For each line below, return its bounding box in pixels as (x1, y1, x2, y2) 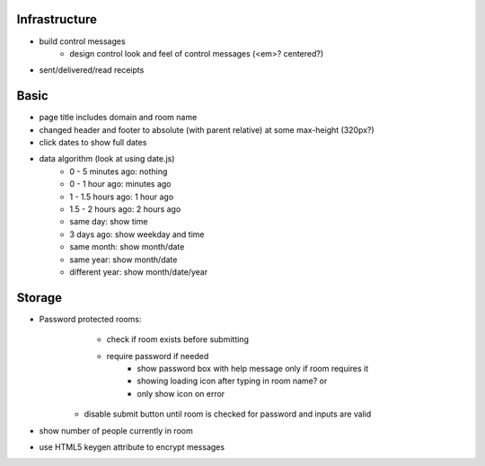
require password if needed (106, 350, 209, 361)
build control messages (39, 36, 126, 47)
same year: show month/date (69, 254, 178, 265)
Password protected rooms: (39, 313, 142, 324)
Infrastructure (16, 12, 98, 27)
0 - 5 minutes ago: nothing (69, 166, 168, 177)
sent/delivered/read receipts (39, 65, 145, 75)
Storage (16, 290, 63, 305)
